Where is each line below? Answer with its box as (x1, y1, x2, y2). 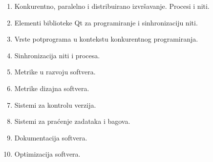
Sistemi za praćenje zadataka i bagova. (14, 116, 130, 126)
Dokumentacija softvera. (14, 132, 87, 142)
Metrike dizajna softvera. (14, 83, 89, 93)
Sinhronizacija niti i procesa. (14, 50, 100, 60)
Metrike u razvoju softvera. (14, 67, 96, 77)
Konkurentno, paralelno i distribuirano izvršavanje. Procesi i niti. (14, 1, 210, 11)
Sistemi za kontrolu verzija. (14, 99, 96, 110)
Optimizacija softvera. (14, 149, 81, 159)
